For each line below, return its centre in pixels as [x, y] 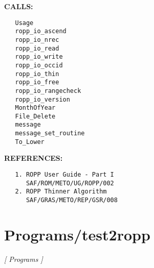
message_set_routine [50, 133]
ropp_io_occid [39, 65]
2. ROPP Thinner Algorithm [61, 192]
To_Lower [30, 142]
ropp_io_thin [37, 74]
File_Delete [35, 116]
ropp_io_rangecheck [48, 91]
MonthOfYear [35, 108]
